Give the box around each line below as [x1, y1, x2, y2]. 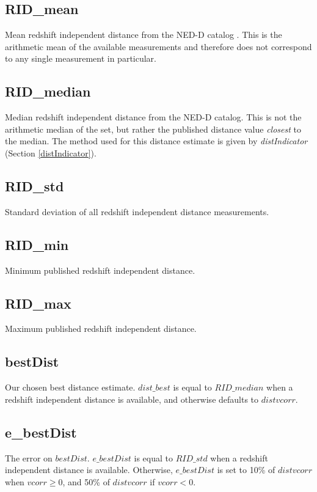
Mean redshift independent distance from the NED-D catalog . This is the [5, 28, 282, 41]
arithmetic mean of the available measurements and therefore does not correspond [5, 40, 312, 53]
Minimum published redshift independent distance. [5, 263, 195, 276]
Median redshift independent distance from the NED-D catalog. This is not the [5, 111, 302, 123]
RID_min [5, 235, 69, 254]
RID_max [5, 293, 71, 312]
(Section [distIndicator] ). [5, 146, 97, 159]
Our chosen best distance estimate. [5, 381, 136, 394]
